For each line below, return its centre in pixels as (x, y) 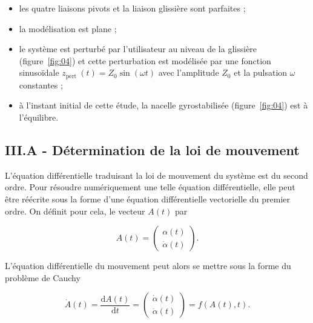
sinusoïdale (39, 72)
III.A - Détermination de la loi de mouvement (152, 150)
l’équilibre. (39, 117)
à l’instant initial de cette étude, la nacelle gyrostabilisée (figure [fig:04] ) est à (163, 105)
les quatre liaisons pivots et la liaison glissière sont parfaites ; (132, 8)
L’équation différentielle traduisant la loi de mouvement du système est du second (156, 175)
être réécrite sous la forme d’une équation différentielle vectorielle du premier (147, 199)
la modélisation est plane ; (68, 28)
